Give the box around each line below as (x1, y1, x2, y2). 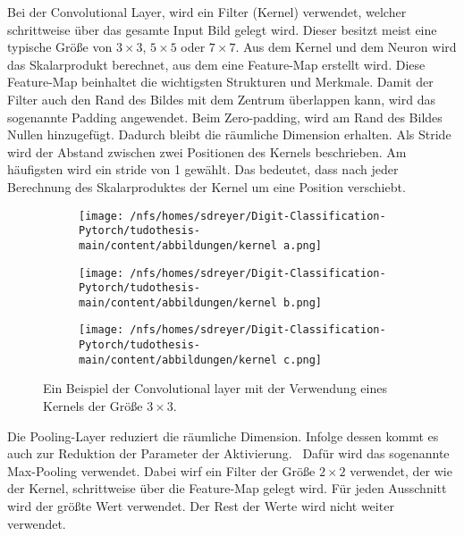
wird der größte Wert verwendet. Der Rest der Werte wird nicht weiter (7, 497, 394, 515)
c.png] (283, 353, 323, 366)
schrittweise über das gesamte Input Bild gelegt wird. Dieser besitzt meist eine (7, 20, 437, 38)
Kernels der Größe (43, 397, 143, 415)
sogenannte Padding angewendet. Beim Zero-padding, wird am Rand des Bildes (7, 107, 443, 126)
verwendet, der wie (350, 461, 452, 480)
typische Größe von (7, 38, 113, 56)
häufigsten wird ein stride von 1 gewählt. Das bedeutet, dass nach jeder (7, 160, 399, 179)
